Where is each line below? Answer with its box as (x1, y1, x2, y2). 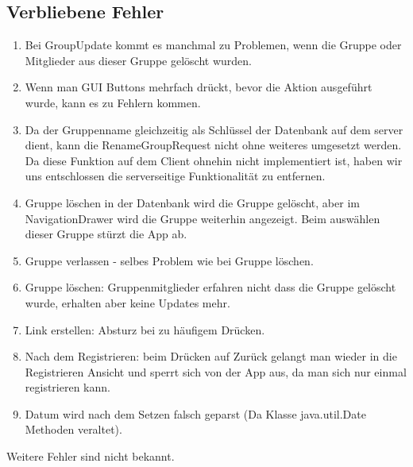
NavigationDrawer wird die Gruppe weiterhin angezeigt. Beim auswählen (25, 210, 380, 226)
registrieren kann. (25, 379, 110, 396)
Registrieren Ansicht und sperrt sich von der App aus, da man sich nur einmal (25, 363, 407, 380)
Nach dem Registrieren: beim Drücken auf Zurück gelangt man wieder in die (25, 348, 397, 365)
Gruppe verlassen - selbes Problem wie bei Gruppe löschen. (25, 252, 314, 268)
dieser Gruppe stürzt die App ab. (25, 226, 187, 242)
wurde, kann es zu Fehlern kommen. (25, 94, 201, 110)
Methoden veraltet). (25, 421, 122, 438)
